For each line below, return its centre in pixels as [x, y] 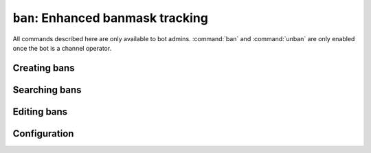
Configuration [43, 133]
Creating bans [44, 68]
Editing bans [40, 111]
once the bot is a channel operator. [62, 48]
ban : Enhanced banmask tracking [111, 18]
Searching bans [47, 90]
